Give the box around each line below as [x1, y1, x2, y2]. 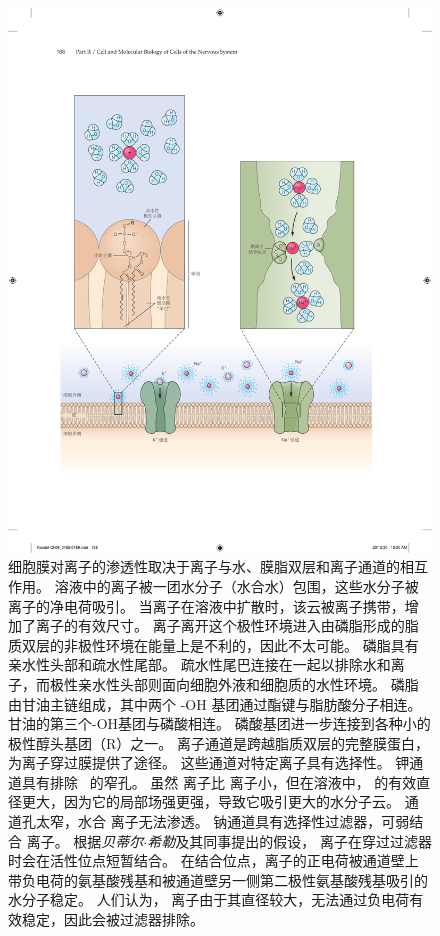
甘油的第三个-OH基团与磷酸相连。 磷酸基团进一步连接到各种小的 [8, 713, 431, 734]
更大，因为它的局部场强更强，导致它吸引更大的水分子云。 [21, 791, 400, 812]
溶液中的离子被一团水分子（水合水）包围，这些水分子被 [54, 575, 419, 596]
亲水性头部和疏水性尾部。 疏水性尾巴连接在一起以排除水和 [8, 654, 391, 675]
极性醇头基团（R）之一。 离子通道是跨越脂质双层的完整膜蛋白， [8, 732, 429, 753]
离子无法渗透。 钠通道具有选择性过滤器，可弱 [110, 811, 410, 832]
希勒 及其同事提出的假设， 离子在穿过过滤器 [147, 830, 432, 851]
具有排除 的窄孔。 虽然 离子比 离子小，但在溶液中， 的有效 [21, 771, 417, 792]
